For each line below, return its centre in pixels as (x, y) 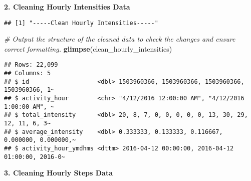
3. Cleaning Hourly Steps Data (59, 173)
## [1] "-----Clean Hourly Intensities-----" (81, 23)
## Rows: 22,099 (31, 65)
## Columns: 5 (28, 73)
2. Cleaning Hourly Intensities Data (67, 7)
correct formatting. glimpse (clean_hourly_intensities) (88, 48)
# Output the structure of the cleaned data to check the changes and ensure (120, 39)
